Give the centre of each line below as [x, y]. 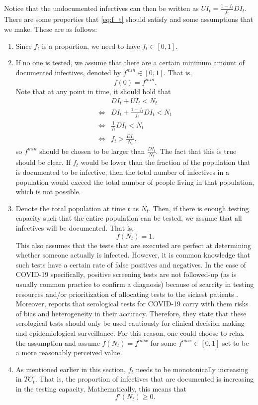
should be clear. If [43, 162]
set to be [236, 342]
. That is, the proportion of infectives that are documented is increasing [144, 379]
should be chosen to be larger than [92, 151]
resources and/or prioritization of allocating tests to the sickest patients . [127, 294]
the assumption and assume [58, 342]
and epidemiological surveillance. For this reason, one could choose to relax [130, 333]
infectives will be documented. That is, [75, 227]
